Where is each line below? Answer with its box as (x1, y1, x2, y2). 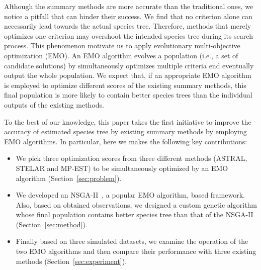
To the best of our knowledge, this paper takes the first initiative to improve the (4, 116, 251, 127)
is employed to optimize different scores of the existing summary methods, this (4, 79, 246, 90)
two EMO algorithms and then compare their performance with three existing (16, 246, 256, 256)
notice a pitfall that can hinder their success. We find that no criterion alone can (4, 11, 252, 21)
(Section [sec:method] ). (16, 219, 88, 229)
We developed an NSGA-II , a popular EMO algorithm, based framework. (16, 190, 245, 200)
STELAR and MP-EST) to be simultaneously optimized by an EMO (16, 162, 228, 173)
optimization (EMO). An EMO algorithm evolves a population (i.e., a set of (4, 50, 238, 60)
